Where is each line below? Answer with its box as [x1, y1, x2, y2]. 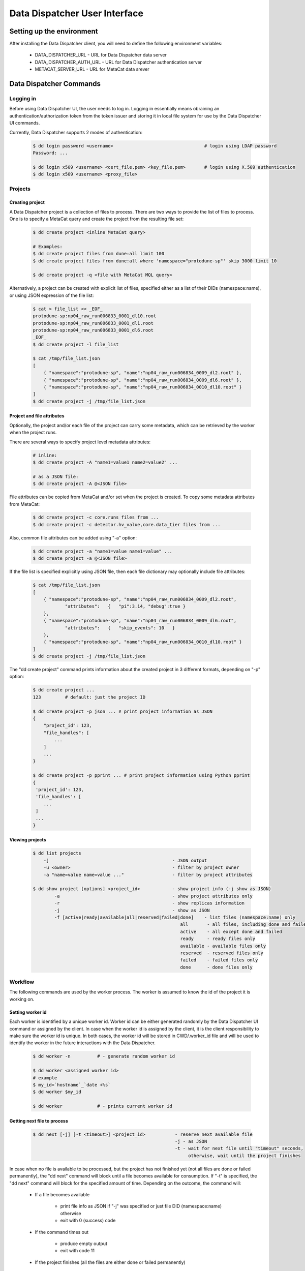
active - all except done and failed [180, 928, 282, 934]
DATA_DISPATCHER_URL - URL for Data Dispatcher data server [35, 52, 167, 58]
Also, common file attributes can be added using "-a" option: [9, 534, 137, 541]
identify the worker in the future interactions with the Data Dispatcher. [9, 1040, 156, 1046]
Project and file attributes [9, 413, 65, 419]
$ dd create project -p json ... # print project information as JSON [33, 708, 213, 714]
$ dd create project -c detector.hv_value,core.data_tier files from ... [33, 522, 221, 527]
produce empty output [60, 1240, 108, 1247]
